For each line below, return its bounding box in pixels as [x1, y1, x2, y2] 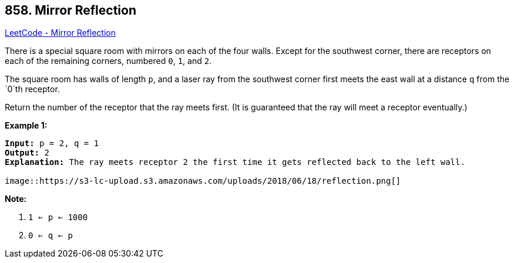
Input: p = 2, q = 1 [5, 139, 99, 149]
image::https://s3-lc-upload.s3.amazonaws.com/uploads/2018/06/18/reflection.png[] [5, 176, 401, 186]
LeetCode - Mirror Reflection [5, 28, 116, 38]
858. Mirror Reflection [5, 3, 136, 18]
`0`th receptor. [5, 84, 60, 95]
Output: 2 [5, 148, 49, 158]
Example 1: [5, 120, 48, 131]
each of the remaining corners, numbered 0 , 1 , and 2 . [5, 56, 212, 66]
